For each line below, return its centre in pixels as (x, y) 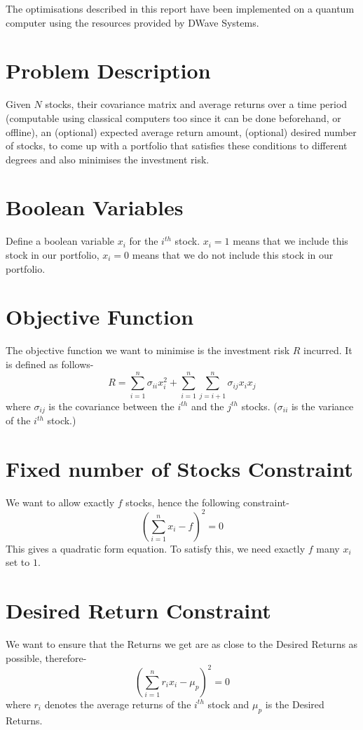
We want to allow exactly (60, 502)
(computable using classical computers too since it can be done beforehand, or (173, 117)
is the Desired (295, 704)
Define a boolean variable (60, 241)
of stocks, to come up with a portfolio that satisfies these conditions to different (177, 146)
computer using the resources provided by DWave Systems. (132, 22)
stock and (228, 704)
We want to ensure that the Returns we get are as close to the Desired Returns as (182, 644)
